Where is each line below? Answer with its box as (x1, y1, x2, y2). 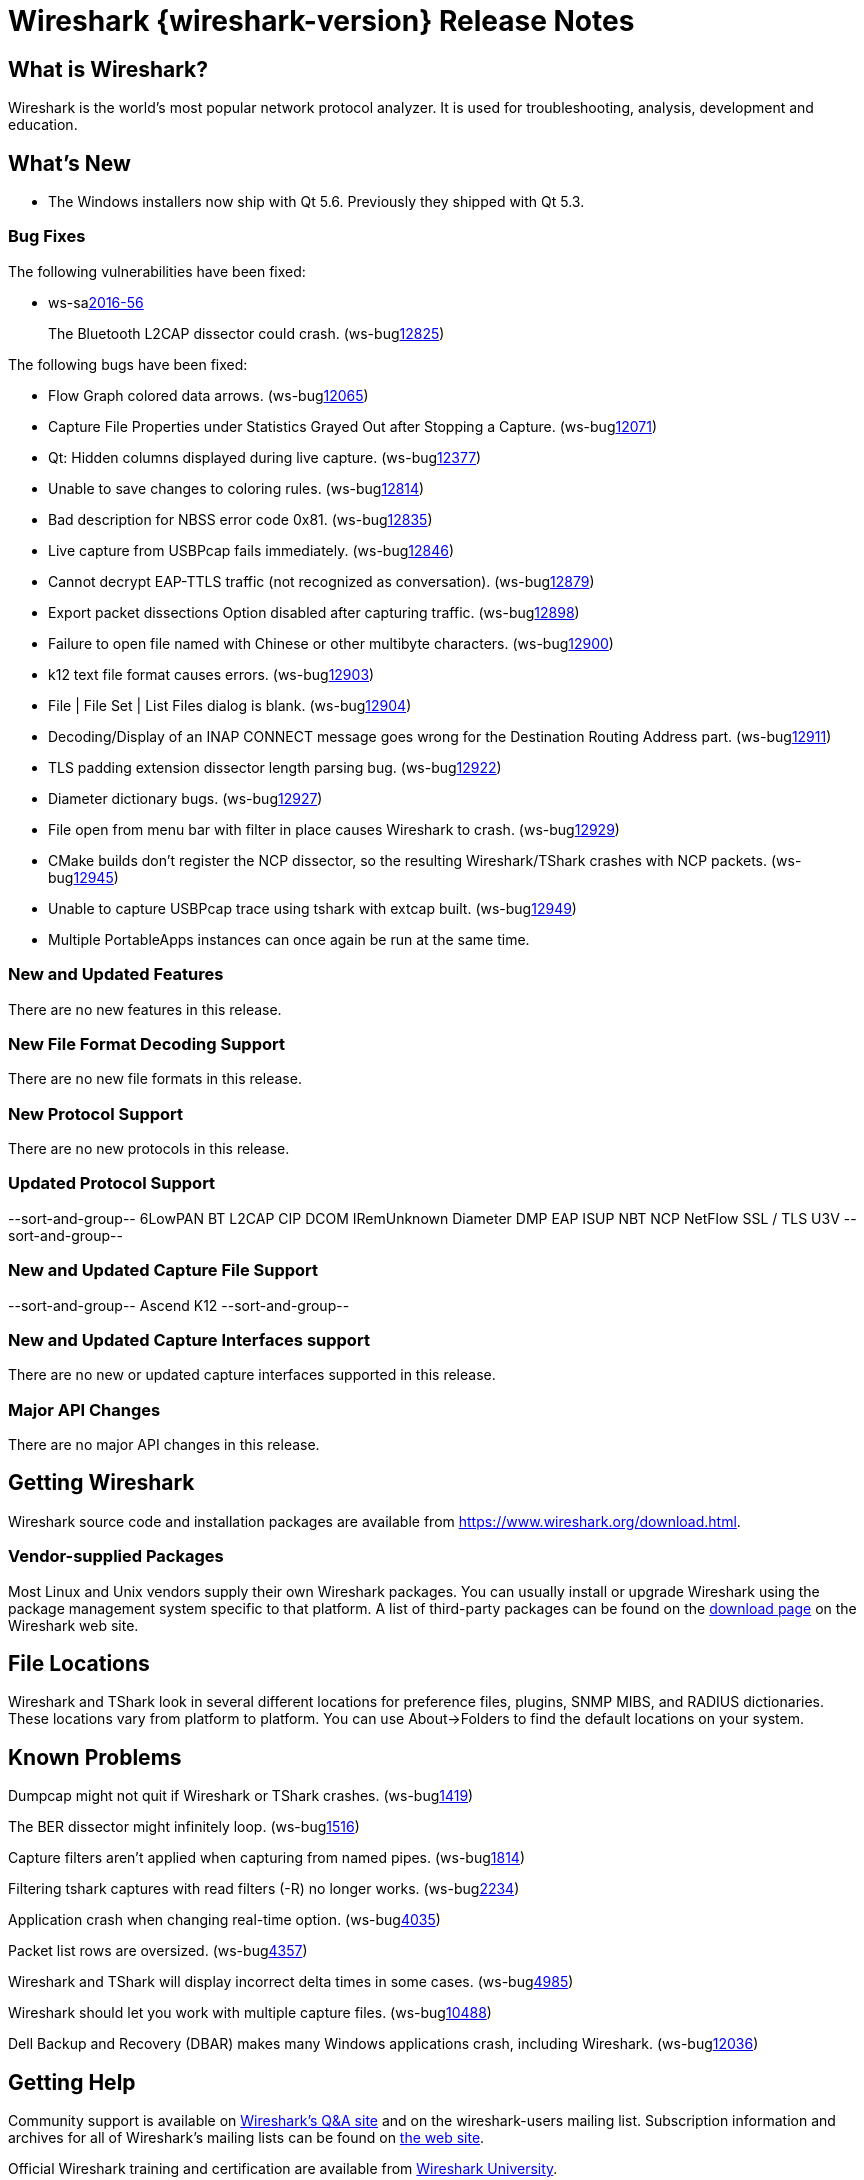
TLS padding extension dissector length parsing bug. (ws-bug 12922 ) (48, 758, 502, 776)
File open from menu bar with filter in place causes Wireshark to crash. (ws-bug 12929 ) (48, 820, 620, 838)
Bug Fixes (8, 226, 86, 247)
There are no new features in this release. (8, 1000, 282, 1018)
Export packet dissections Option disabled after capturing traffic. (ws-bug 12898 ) (48, 603, 580, 621)
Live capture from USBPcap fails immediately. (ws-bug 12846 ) (48, 541, 455, 559)
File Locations (8, 1651, 150, 1677)
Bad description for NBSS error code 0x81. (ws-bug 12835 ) (48, 510, 433, 528)
